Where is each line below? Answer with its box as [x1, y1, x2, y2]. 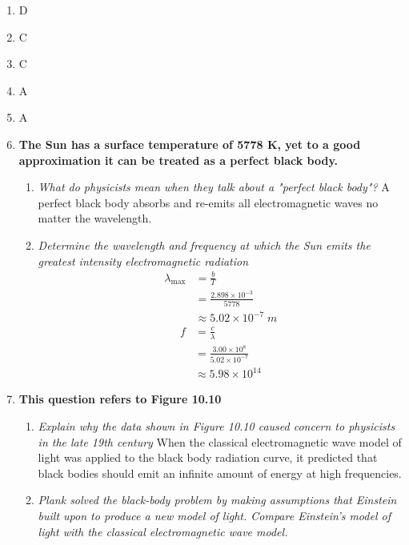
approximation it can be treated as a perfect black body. [18, 151, 339, 168]
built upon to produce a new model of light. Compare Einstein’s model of [38, 507, 391, 523]
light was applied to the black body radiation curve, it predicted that [38, 449, 378, 466]
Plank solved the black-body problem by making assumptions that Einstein [38, 491, 397, 508]
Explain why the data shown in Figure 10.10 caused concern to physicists [38, 417, 395, 434]
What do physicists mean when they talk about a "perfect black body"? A [38, 178, 390, 195]
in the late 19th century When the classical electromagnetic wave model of [38, 433, 402, 450]
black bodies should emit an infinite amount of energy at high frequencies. [38, 464, 402, 481]
